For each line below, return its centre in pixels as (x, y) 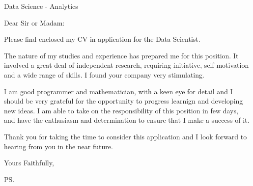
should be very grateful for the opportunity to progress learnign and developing (124, 101)
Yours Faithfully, (29, 163)
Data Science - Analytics (41, 6)
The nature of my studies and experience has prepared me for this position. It (121, 55)
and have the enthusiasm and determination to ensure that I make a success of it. (127, 120)
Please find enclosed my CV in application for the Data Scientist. (102, 39)
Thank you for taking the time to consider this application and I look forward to (126, 136)
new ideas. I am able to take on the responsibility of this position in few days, (121, 110)
